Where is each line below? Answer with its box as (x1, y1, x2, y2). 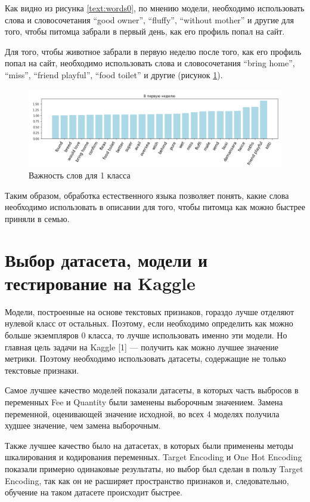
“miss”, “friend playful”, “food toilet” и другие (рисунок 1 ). (5, 68, 223, 81)
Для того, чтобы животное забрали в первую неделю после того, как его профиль (5, 45, 302, 57)
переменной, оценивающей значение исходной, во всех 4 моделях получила (5, 407, 280, 420)
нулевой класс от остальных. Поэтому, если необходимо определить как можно (5, 317, 293, 329)
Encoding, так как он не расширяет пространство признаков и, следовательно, (5, 474, 289, 486)
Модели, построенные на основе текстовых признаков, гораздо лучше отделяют (5, 305, 294, 318)
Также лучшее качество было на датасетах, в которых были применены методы (5, 439, 293, 451)
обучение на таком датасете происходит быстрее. (5, 486, 182, 498)
